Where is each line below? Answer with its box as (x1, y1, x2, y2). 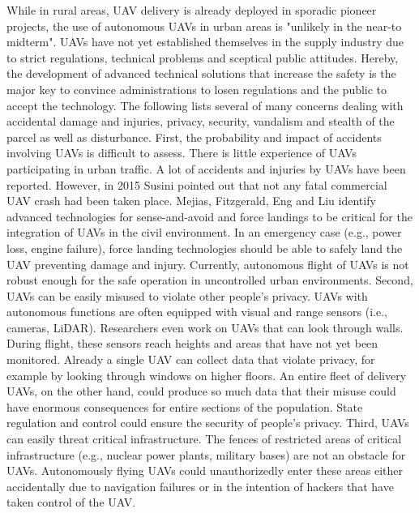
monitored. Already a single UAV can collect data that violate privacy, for (6, 351, 375, 368)
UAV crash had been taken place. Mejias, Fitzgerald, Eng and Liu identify (6, 192, 376, 209)
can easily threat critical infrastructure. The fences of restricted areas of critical (6, 430, 402, 447)
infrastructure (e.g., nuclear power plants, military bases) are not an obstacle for (6, 446, 406, 463)
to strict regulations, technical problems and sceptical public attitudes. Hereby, (6, 49, 399, 66)
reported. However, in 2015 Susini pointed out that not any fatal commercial (6, 176, 387, 193)
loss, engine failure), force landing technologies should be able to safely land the (6, 239, 403, 256)
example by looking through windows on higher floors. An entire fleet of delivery (6, 366, 407, 383)
